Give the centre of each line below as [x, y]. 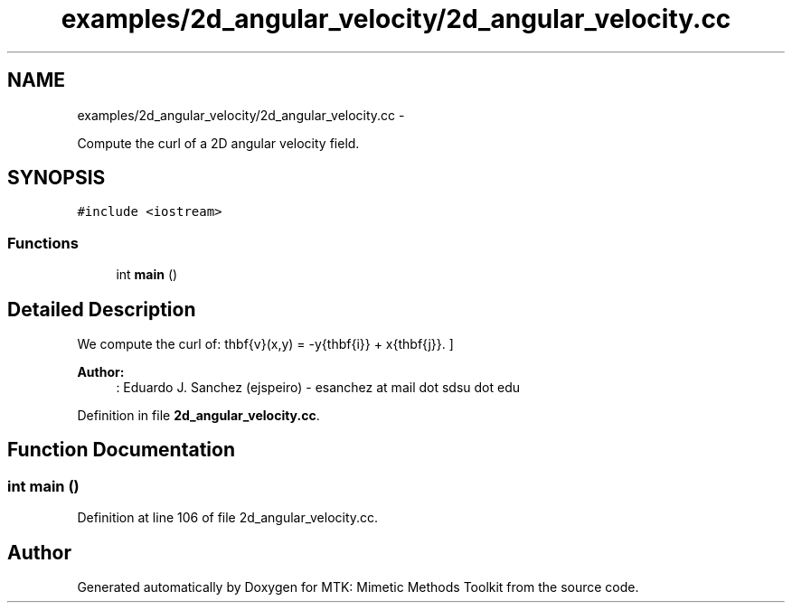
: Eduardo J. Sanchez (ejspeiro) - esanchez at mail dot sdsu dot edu [318, 388]
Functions [43, 243]
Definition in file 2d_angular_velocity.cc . [198, 416]
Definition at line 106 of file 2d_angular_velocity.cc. [228, 518]
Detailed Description [102, 309]
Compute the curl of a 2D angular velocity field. [218, 143]
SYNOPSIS [57, 178]
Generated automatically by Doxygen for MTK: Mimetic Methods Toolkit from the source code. [358, 587]
